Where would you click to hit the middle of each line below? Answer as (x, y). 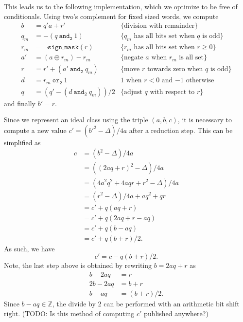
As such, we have (29, 248)
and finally (20, 103)
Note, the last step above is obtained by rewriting (78, 265)
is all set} (193, 58)
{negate (132, 58)
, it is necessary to (205, 120)
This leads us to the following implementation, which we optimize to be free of (121, 6)
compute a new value (35, 130)
